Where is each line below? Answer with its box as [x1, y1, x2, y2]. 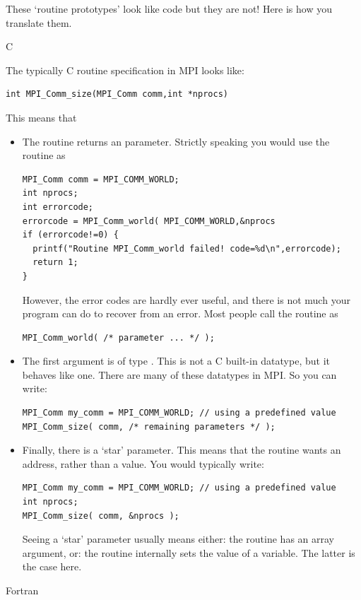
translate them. [6, 15, 72, 30]
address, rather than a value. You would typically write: [22, 456, 264, 471]
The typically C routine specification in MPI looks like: [6, 62, 244, 77]
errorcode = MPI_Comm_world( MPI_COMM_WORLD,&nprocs [22, 216, 276, 226]
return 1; [32, 257, 78, 268]
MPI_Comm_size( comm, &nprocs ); [22, 510, 179, 521]
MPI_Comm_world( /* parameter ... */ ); [22, 332, 215, 343]
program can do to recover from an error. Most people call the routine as [22, 306, 338, 321]
